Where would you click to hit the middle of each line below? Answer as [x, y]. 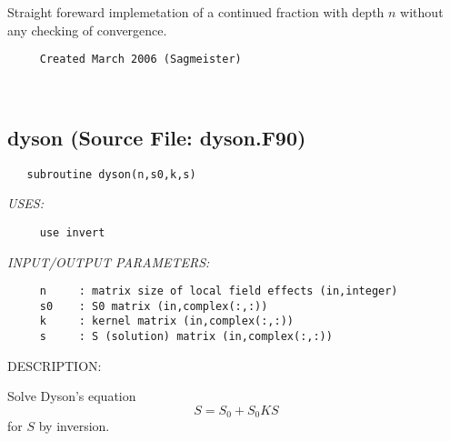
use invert [72, 232]
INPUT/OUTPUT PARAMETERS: [109, 261]
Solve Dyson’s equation [72, 396]
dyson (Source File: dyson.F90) [157, 137]
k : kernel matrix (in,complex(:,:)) [166, 321]
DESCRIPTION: [55, 365]
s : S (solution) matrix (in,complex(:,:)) [186, 337]
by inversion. [74, 426]
